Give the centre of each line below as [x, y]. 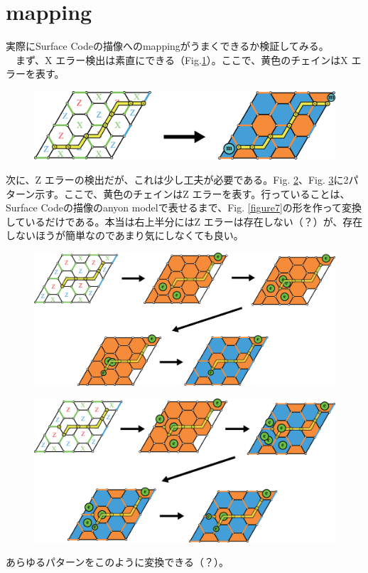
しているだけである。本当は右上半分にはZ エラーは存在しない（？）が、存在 [184, 221]
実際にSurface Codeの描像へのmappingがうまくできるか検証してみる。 [167, 46]
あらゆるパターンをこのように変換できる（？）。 [118, 562]
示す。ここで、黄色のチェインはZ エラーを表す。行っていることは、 [193, 193]
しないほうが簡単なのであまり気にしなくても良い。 [125, 235]
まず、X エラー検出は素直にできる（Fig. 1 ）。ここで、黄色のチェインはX [182, 59]
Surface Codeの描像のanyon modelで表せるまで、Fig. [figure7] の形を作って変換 [184, 207]
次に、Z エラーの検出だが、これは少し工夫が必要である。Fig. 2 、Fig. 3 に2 [177, 179]
